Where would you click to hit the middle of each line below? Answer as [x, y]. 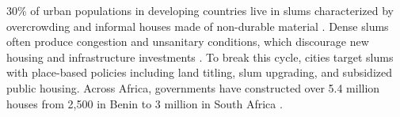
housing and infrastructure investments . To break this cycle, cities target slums [200, 57]
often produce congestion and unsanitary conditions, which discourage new [188, 42]
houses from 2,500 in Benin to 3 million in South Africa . [145, 103]
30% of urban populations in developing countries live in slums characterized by [200, 10]
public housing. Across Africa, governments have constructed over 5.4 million [193, 87]
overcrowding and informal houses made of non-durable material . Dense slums [198, 26]
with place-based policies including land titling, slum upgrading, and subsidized [200, 72]
